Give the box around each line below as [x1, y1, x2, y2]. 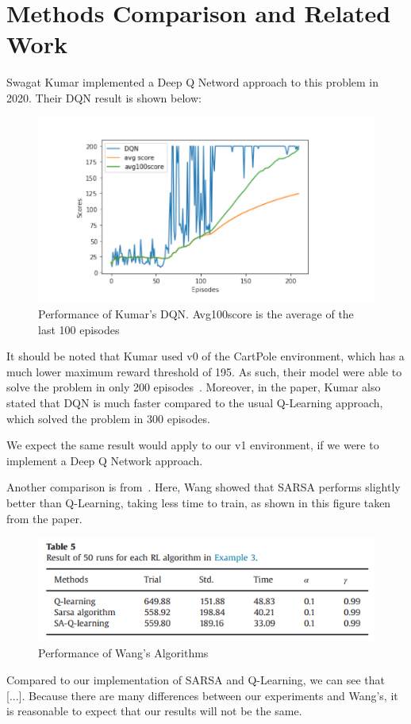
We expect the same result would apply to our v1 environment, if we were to [6, 437, 379, 453]
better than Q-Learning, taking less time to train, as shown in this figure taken [6, 495, 391, 510]
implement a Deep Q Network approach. [6, 452, 203, 468]
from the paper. [6, 510, 83, 526]
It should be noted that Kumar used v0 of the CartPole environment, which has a [6, 348, 405, 364]
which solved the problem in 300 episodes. [6, 410, 210, 426]
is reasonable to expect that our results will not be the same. [6, 703, 302, 719]
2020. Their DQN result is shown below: [6, 89, 202, 106]
